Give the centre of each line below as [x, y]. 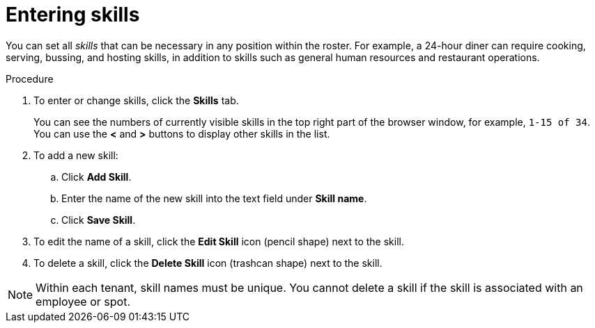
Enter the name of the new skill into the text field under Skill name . [214, 198]
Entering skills [73, 15]
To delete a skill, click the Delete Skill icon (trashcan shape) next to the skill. [208, 263]
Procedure [30, 79]
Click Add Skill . [96, 177]
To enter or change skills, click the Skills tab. [136, 100]
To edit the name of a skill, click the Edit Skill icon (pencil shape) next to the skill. [219, 241]
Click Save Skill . [99, 220]
